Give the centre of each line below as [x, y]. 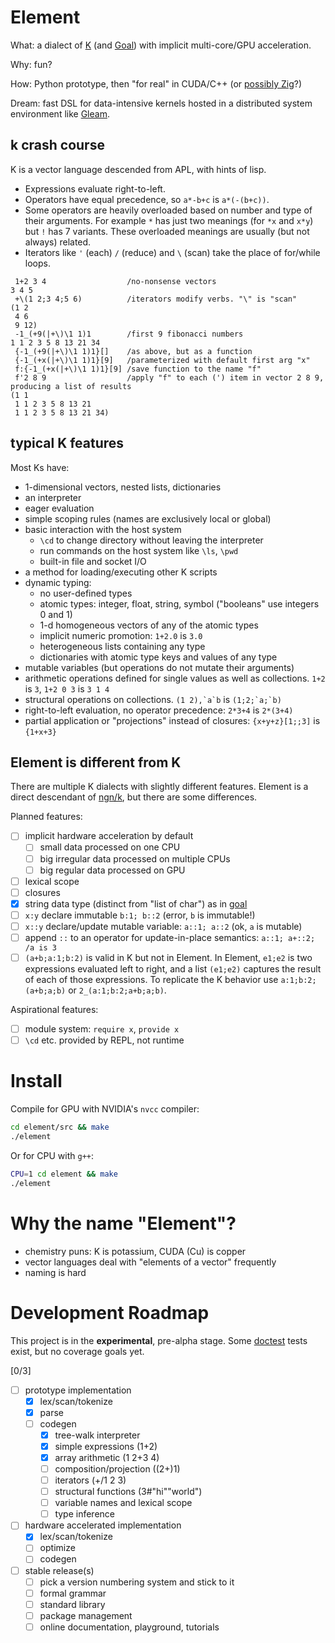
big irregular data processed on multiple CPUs [135, 858]
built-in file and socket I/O [93, 561]
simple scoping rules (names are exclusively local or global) [148, 518]
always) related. [58, 242]
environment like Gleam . [60, 113]
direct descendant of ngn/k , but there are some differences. [134, 797]
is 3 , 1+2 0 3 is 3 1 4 [67, 688]
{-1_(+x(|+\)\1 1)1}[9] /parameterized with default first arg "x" [162, 360]
